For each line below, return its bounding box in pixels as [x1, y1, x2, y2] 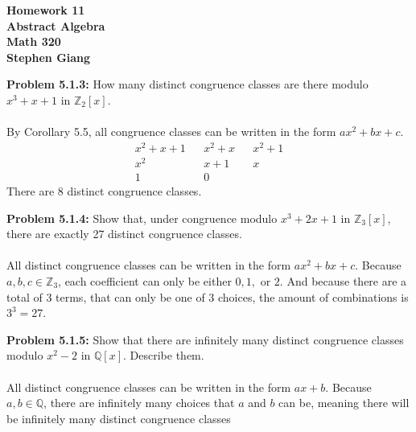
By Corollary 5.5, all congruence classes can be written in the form [6, 123, 336, 140]
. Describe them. [123, 347, 204, 364]
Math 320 [6, 33, 61, 50]
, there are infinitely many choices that [43, 394, 235, 411]
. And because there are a [279, 272, 407, 289]
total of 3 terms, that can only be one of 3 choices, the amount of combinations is [6, 288, 409, 305]
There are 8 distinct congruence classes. [6, 183, 202, 199]
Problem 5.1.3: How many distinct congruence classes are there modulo [6, 76, 369, 93]
